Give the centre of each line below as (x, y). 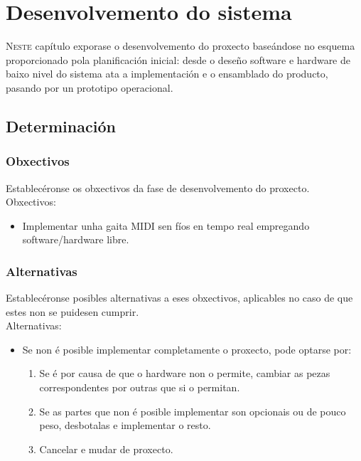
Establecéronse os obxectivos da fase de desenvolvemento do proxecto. (158, 187)
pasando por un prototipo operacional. (90, 87)
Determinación (61, 126)
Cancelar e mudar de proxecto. (106, 449)
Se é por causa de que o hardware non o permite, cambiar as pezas (185, 373)
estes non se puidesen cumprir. (72, 311)
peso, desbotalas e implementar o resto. (125, 425)
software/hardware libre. (76, 239)
